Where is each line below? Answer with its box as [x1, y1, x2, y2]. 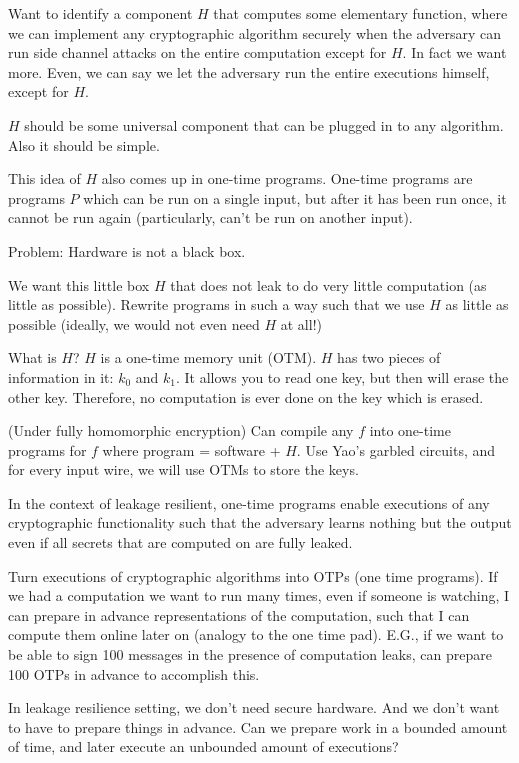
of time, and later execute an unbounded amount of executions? [8, 736, 399, 757]
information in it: [8, 366, 114, 387]
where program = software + [102, 439, 281, 460]
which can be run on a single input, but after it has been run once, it [83, 187, 507, 208]
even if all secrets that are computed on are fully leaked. [8, 532, 353, 553]
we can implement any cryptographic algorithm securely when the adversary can [8, 22, 502, 43]
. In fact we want [402, 42, 507, 63]
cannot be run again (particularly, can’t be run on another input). [8, 207, 413, 228]
